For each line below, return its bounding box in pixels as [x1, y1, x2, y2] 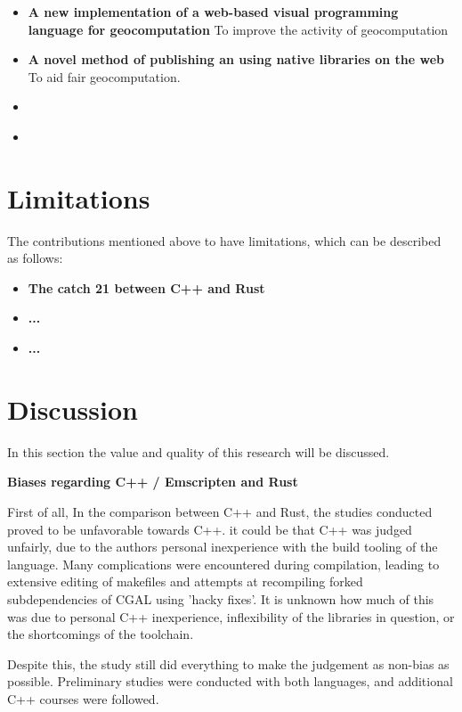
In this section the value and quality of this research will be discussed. [7, 442, 390, 461]
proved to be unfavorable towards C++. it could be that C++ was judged [7, 520, 412, 538]
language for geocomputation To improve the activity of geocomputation [28, 20, 449, 38]
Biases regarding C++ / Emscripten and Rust [7, 472, 298, 491]
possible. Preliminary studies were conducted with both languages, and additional [7, 672, 453, 691]
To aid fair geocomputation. [28, 67, 181, 86]
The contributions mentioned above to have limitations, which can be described [7, 231, 442, 250]
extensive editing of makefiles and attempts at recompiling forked [7, 572, 363, 591]
